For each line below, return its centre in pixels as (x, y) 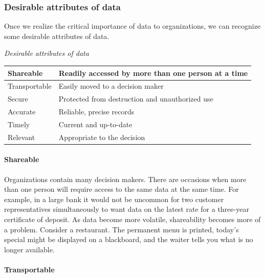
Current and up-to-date (95, 124)
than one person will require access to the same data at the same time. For (122, 189)
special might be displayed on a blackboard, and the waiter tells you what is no (129, 239)
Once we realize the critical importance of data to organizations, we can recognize (132, 26)
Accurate (22, 112)
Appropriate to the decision (102, 137)
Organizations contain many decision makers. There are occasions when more (125, 179)
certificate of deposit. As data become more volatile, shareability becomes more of (132, 219)
